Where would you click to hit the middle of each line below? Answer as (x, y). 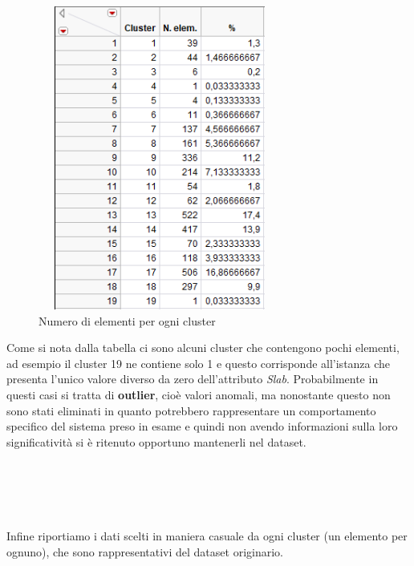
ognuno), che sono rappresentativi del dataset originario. (145, 551)
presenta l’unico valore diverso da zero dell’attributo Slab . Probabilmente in (193, 379)
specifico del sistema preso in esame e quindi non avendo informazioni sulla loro (202, 426)
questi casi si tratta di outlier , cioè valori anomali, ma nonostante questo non (199, 394)
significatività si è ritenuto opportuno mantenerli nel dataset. (156, 441)
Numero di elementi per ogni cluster (127, 320)
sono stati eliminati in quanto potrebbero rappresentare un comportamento (191, 410)
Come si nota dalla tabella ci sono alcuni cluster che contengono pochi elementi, (203, 348)
